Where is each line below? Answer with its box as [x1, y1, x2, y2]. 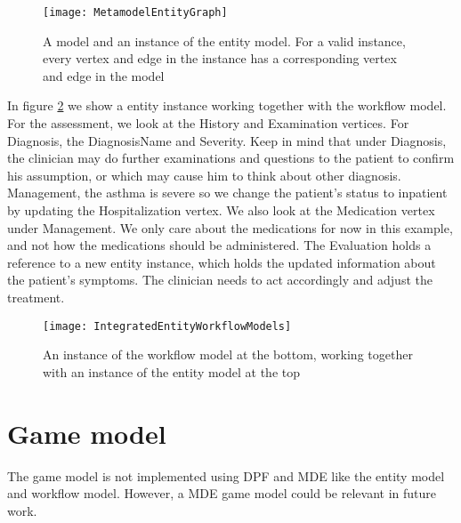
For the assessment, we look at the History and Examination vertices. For [7, 114, 409, 133]
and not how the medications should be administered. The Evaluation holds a [7, 236, 432, 254]
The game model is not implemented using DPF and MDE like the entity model [7, 466, 445, 485]
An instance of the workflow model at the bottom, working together [43, 345, 413, 364]
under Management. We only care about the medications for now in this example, [7, 218, 453, 237]
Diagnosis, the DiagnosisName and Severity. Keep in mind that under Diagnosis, [7, 131, 447, 149]
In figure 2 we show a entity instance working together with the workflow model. [7, 96, 447, 115]
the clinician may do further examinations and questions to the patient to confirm [7, 149, 455, 167]
